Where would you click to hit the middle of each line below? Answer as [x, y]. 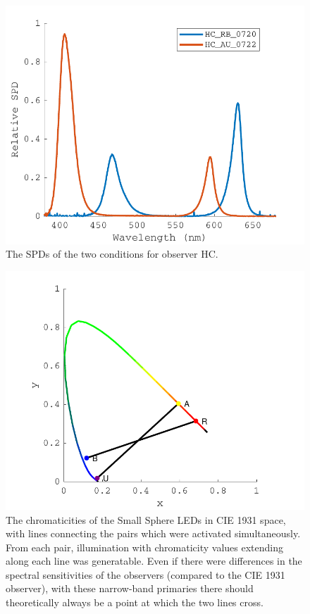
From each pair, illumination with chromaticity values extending [144, 547]
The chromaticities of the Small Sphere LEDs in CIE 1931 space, [146, 519]
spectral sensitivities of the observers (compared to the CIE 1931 [145, 574]
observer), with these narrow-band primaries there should [130, 588]
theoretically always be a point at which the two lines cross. [135, 602]
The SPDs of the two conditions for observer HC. [112, 254]
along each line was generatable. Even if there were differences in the [154, 561]
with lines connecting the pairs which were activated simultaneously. [153, 533]
